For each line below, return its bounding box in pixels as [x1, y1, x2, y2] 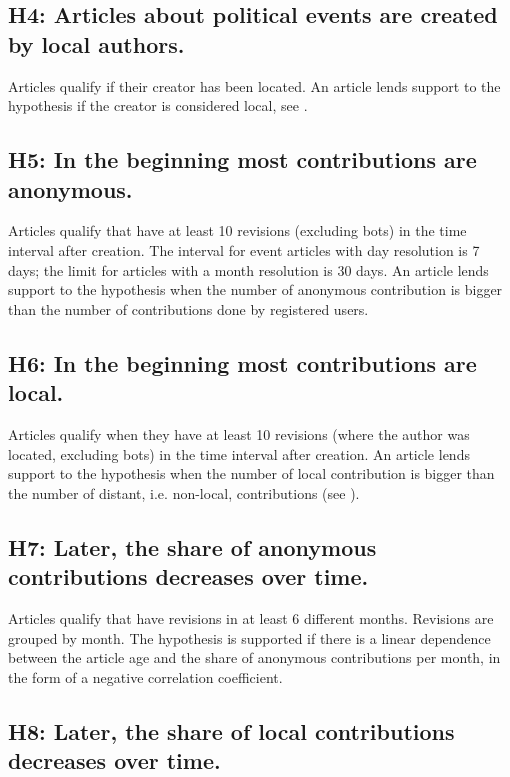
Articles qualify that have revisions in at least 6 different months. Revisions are [8, 607, 494, 628]
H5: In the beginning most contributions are [8, 144, 477, 175]
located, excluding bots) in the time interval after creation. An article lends [8, 443, 470, 464]
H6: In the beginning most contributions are [8, 347, 477, 378]
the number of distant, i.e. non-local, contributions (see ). [8, 482, 360, 503]
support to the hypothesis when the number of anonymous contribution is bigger [8, 279, 503, 300]
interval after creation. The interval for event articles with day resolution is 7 [8, 239, 480, 260]
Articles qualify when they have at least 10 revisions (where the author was [8, 423, 470, 444]
